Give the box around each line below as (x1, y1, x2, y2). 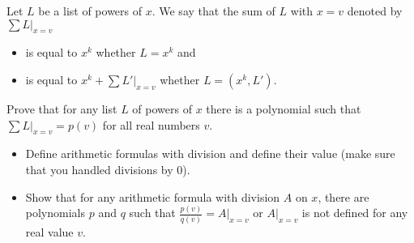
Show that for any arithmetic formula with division (25, 188, 280, 205)
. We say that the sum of (152, 2, 275, 19)
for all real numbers (102, 116, 200, 133)
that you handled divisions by (25, 160, 173, 177)
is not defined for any (301, 204, 408, 221)
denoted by (347, 2, 403, 19)
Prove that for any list (6, 100, 117, 117)
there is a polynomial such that (206, 100, 361, 117)
